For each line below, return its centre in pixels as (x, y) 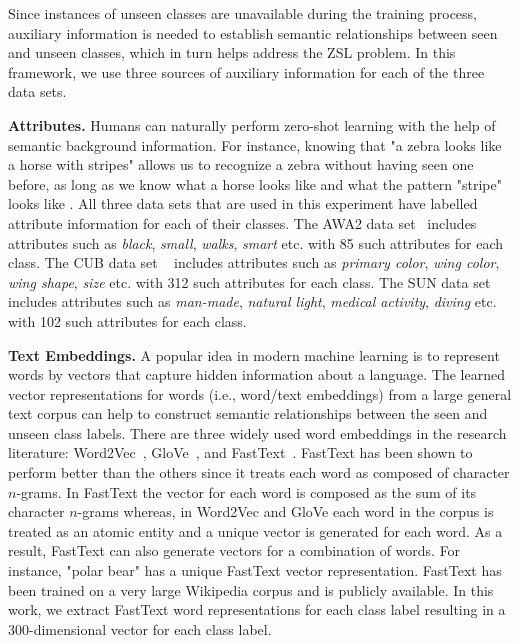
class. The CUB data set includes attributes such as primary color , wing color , (254, 262)
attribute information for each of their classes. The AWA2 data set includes (242, 222)
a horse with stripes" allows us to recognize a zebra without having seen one (241, 164)
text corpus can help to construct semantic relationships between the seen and (248, 413)
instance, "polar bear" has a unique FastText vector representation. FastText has (255, 570)
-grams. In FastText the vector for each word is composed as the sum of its (246, 491)
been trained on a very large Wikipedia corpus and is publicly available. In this (251, 589)
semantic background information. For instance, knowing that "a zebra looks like (255, 144)
